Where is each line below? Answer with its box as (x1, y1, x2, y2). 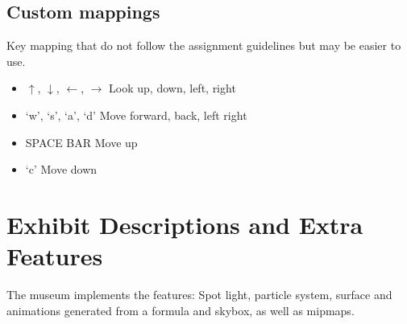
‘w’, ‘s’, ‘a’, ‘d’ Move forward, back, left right (25, 106, 247, 123)
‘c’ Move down (25, 161, 98, 178)
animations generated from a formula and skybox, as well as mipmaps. (6, 301, 355, 318)
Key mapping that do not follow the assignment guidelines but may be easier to (6, 37, 401, 54)
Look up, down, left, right (109, 80, 236, 96)
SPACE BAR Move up (25, 133, 138, 150)
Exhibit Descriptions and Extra (6, 207, 363, 240)
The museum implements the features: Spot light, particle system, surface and (6, 286, 392, 303)
